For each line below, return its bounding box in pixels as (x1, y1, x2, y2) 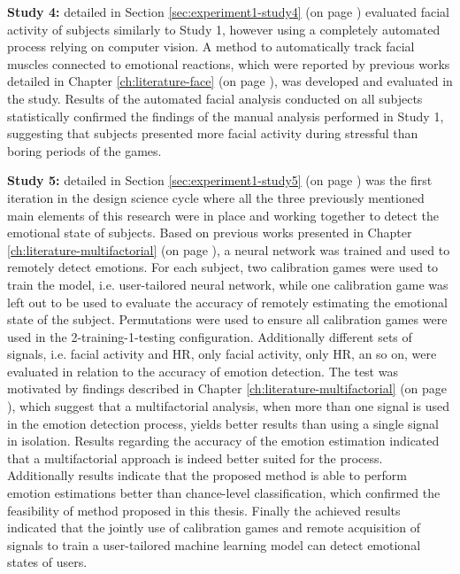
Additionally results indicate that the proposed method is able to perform (7, 466, 408, 485)
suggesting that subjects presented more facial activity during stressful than (7, 124, 418, 143)
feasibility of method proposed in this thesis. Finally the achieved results (7, 500, 401, 519)
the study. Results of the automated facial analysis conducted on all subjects (7, 89, 423, 107)
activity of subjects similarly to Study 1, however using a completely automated (7, 19, 441, 38)
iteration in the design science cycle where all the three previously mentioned (7, 188, 425, 206)
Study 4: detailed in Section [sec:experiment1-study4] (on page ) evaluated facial (7, 3, 449, 20)
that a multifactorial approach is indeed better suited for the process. (7, 448, 383, 467)
